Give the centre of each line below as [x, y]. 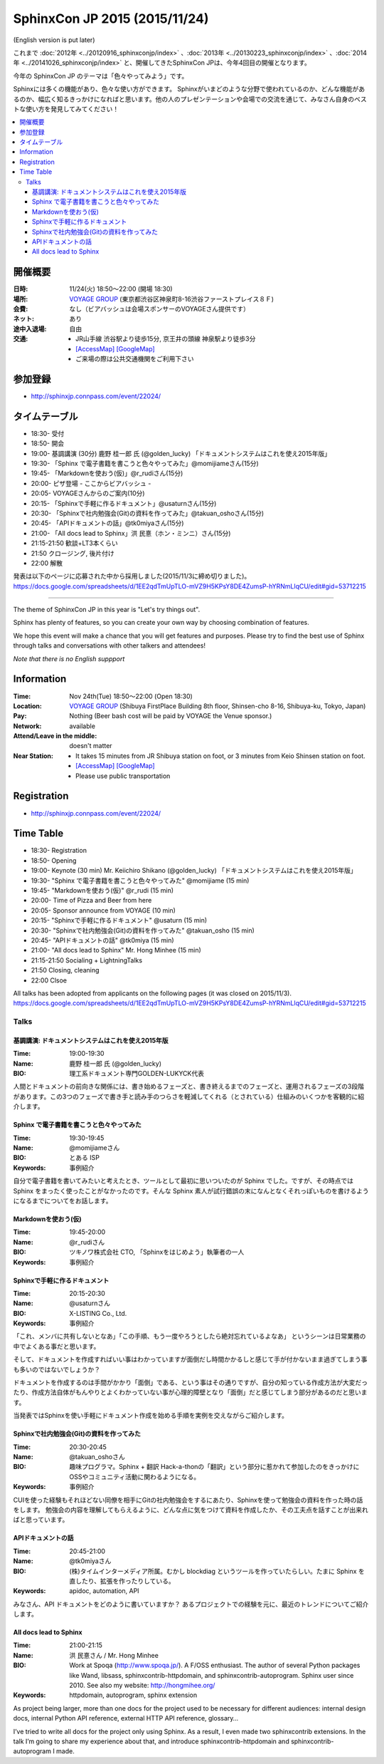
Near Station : [33, 756]
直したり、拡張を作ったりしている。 [122, 1581]
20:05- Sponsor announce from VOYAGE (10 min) [103, 910]
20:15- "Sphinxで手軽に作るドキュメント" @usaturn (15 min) [119, 920]
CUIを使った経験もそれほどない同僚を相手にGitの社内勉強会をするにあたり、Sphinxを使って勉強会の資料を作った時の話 [188, 1500]
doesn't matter [91, 746]
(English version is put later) [54, 40]
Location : [27, 706]
